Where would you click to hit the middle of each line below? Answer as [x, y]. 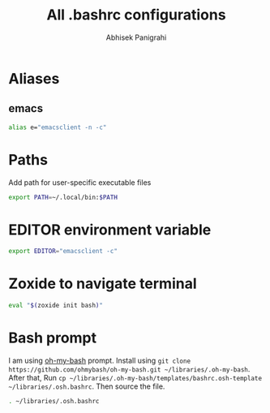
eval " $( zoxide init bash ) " [56, 306]
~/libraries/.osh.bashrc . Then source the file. [87, 386]
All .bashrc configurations [136, 15]
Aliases [34, 78]
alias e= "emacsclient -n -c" [58, 127]
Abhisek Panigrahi [136, 37]
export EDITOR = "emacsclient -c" [63, 252]
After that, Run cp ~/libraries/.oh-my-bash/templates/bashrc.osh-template [135, 378]
